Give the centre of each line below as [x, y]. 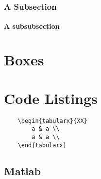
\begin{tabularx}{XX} [52, 121]
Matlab [22, 170]
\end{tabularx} [42, 145]
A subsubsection [32, 26]
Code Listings [51, 98]
